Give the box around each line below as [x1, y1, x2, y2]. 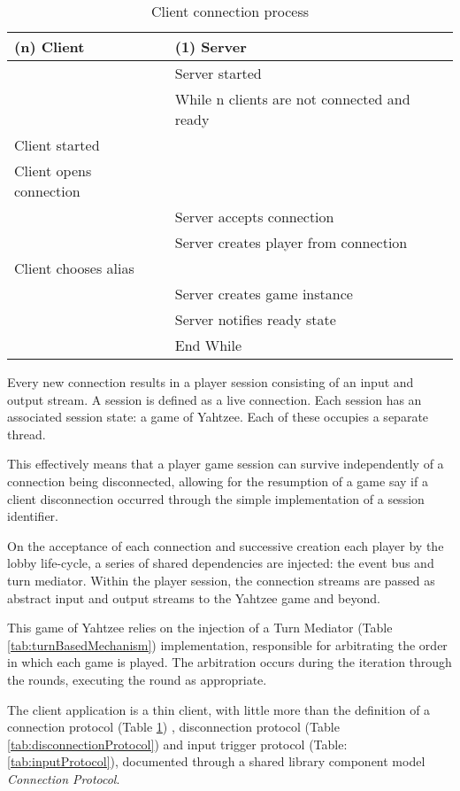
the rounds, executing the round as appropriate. [7, 670, 267, 688]
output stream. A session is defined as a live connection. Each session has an [7, 390, 422, 408]
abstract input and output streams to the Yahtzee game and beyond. [7, 588, 380, 607]
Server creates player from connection [174, 232, 408, 252]
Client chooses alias [14, 258, 134, 278]
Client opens [14, 160, 92, 181]
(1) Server [174, 36, 247, 57]
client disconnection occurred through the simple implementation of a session [7, 489, 425, 508]
